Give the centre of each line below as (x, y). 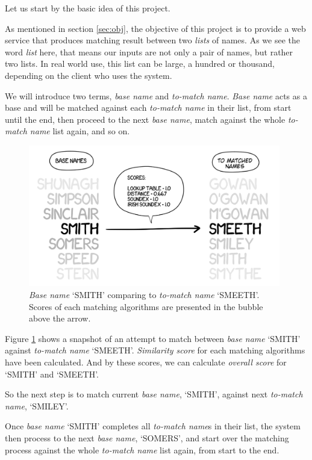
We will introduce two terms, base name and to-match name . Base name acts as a (156, 95)
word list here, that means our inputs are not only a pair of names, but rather (149, 51)
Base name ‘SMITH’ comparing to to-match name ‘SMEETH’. (144, 294)
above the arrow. (60, 318)
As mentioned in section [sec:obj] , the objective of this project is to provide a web (155, 28)
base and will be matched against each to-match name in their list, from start (148, 107)
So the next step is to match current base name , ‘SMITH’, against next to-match (154, 394)
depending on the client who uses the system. (89, 75)
